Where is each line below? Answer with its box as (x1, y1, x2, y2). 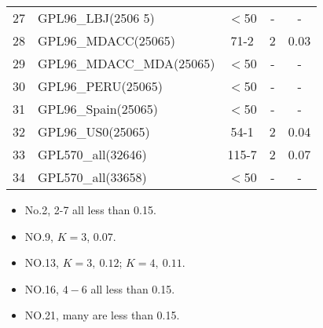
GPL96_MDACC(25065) (38, 31, 176, 49)
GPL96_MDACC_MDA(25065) (38, 54, 215, 72)
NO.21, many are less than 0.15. (24, 307, 180, 323)
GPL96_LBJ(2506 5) (38, 9, 155, 27)
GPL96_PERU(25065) (38, 77, 163, 95)
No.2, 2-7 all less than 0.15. (24, 202, 156, 217)
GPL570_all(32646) (38, 145, 147, 163)
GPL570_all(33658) (38, 168, 147, 186)
